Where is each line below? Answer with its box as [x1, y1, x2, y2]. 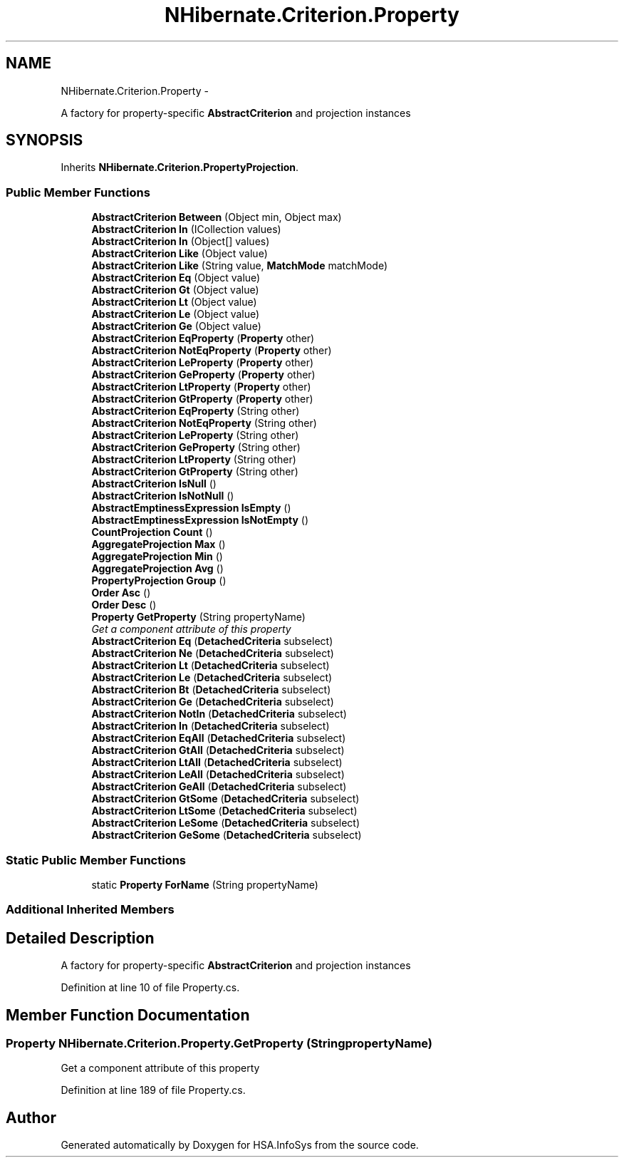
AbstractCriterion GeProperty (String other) [91, 441, 301, 454]
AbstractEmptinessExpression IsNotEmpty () [91, 514, 308, 527]
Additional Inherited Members [6, 902, 175, 917]
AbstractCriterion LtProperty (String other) [91, 453, 296, 466]
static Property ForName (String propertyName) [91, 878, 318, 891]
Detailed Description [6, 929, 155, 947]
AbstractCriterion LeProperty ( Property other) [91, 356, 314, 369]
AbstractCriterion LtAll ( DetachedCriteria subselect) [91, 756, 343, 769]
